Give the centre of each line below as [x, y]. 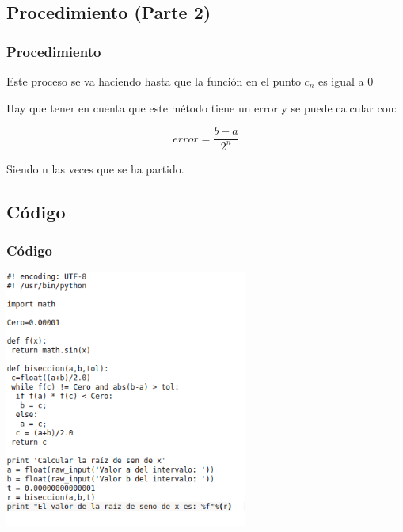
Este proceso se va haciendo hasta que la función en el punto [154, 81]
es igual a [341, 81]
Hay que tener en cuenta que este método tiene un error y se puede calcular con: [202, 107]
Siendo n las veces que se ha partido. [95, 168]
